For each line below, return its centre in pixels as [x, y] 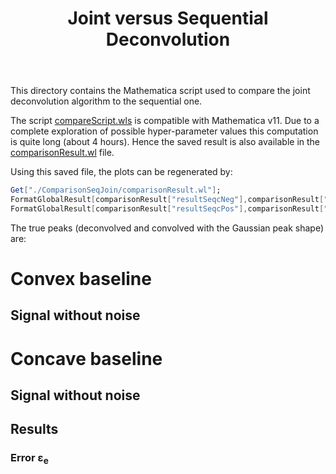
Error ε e [29, 459]
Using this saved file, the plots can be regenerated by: [121, 172]
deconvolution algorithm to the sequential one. [106, 101]
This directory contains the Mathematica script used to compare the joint [160, 91]
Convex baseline [81, 279]
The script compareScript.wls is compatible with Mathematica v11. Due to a [165, 121]
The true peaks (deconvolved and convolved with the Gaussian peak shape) [167, 228]
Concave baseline [86, 358]
